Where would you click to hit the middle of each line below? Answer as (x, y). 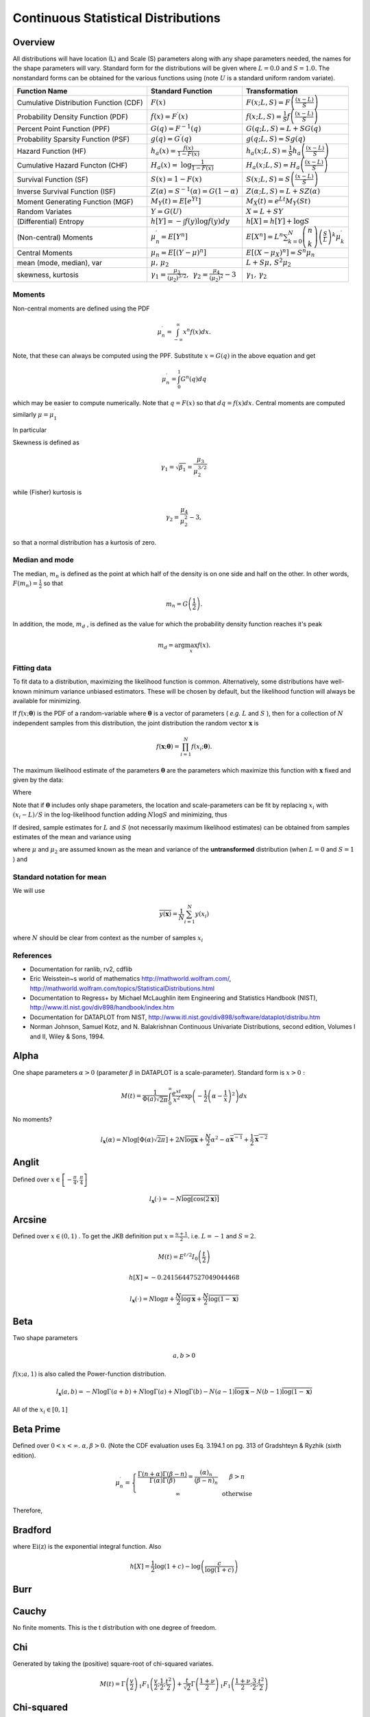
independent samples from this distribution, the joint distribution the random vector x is (136, 723)
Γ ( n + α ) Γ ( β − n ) (162, 1474)
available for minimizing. (47, 701)
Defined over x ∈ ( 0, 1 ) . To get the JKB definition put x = (94, 1236)
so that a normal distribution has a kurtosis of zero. (85, 542)
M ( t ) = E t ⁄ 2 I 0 (178, 1257)
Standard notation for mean (60, 877)
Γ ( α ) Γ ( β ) (162, 1480)
